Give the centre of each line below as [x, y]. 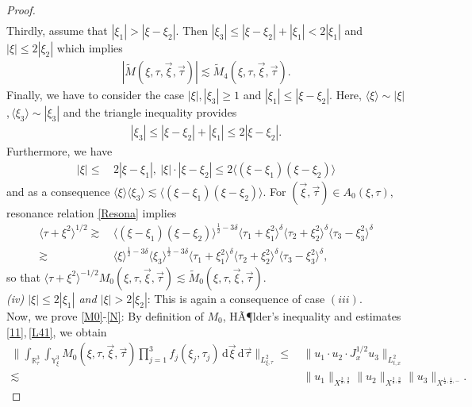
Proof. [21, 10]
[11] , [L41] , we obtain [57, 331]
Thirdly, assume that [57, 31]
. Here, [345, 95]
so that [23, 276]
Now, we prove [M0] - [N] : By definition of [105, 315]
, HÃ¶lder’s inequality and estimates [312, 315]
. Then [192, 31]
